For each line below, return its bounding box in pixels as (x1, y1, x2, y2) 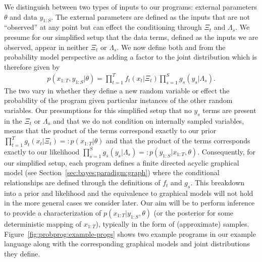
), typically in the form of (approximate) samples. (95, 219, 249, 229)
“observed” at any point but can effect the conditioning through (4, 22, 202, 32)
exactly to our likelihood (4, 146, 80, 156)
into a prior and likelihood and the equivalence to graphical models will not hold (4, 187, 253, 198)
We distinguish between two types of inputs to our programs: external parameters (4, 2, 257, 12)
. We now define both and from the (117, 41, 226, 52)
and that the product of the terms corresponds (106, 135, 250, 146)
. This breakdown (190, 177, 245, 188)
